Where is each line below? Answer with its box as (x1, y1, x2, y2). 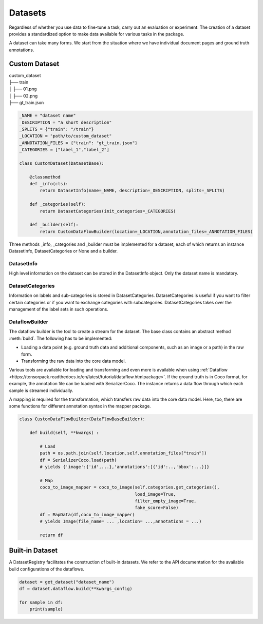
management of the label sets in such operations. (9, 306, 109, 312)
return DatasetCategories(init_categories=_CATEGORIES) (39, 208, 176, 214)
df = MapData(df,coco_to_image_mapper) (39, 512, 135, 517)
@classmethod (29, 174, 61, 180)
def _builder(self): (29, 222, 79, 228)
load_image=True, (134, 491, 176, 497)
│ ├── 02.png (9, 93, 38, 98)
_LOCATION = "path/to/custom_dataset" (19, 133, 112, 139)
